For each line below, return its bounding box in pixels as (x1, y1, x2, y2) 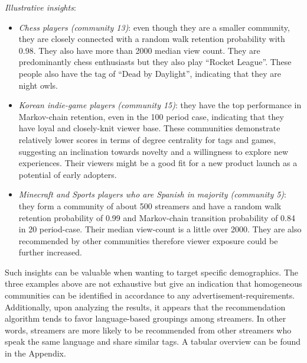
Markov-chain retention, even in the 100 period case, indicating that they (18, 110, 284, 122)
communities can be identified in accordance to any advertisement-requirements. (5, 289, 295, 302)
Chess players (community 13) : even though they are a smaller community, (18, 21, 290, 33)
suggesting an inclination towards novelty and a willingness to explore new (18, 145, 289, 157)
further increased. (18, 246, 82, 258)
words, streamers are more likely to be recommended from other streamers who (5, 323, 292, 336)
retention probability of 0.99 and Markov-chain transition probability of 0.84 (18, 211, 295, 223)
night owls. (18, 79, 58, 91)
